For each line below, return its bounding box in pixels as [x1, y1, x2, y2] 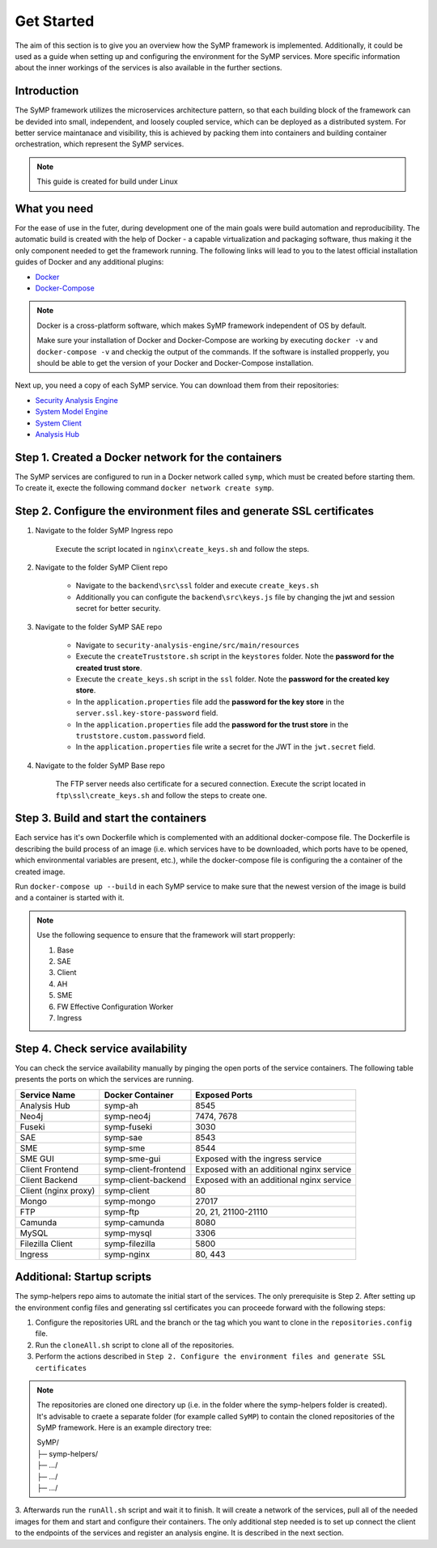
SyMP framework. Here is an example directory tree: [36, 1423, 212, 1432]
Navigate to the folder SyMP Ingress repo [35, 526, 173, 536]
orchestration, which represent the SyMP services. [15, 139, 185, 149]
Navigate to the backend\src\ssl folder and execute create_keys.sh [75, 581, 319, 591]
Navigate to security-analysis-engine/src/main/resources [75, 640, 299, 650]
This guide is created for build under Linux [36, 176, 178, 186]
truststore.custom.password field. [75, 731, 206, 740]
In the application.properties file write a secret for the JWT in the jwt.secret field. [75, 742, 375, 752]
